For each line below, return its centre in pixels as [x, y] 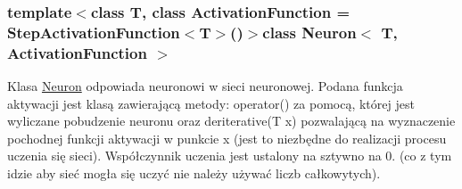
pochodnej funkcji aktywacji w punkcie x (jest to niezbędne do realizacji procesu [227, 138]
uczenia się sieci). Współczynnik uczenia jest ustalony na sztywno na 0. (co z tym [230, 156]
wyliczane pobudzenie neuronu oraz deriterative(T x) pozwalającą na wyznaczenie [231, 121]
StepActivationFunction [94, 32]
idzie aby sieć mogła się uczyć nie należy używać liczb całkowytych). [194, 173]
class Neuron [309, 32]
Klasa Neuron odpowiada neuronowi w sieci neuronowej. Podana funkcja [205, 86]
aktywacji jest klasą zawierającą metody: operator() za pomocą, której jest [211, 103]
